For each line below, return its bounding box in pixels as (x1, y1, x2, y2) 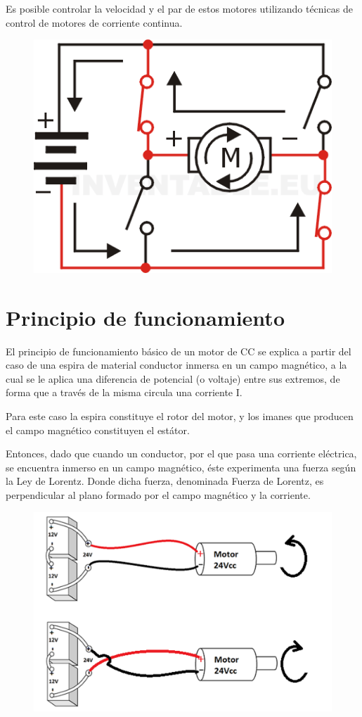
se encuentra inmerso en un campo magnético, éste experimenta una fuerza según (6, 459, 356, 474)
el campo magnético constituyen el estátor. (6, 422, 190, 437)
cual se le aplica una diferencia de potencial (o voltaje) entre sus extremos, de (6, 371, 340, 386)
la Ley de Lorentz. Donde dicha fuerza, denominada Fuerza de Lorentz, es (6, 474, 324, 488)
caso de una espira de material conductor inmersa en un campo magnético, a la (6, 357, 347, 372)
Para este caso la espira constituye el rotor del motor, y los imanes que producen (6, 408, 354, 423)
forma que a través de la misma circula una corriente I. (6, 385, 243, 400)
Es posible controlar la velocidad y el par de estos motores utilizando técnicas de (6, 1, 353, 15)
